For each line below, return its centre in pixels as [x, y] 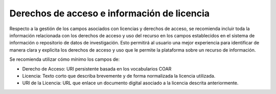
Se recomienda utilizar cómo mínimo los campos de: [65, 59]
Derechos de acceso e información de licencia [109, 13]
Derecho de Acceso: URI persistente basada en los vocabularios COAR [97, 68]
